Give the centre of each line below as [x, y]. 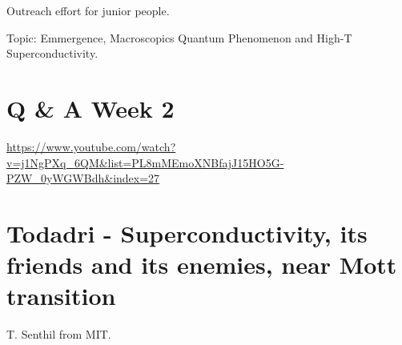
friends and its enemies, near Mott [202, 265]
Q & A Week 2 [90, 108]
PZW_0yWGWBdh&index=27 [83, 178]
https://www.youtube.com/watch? [91, 146]
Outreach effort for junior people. [88, 10]
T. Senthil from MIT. [59, 334]
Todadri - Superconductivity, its [187, 233]
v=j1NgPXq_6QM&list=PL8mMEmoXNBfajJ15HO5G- [145, 162]
